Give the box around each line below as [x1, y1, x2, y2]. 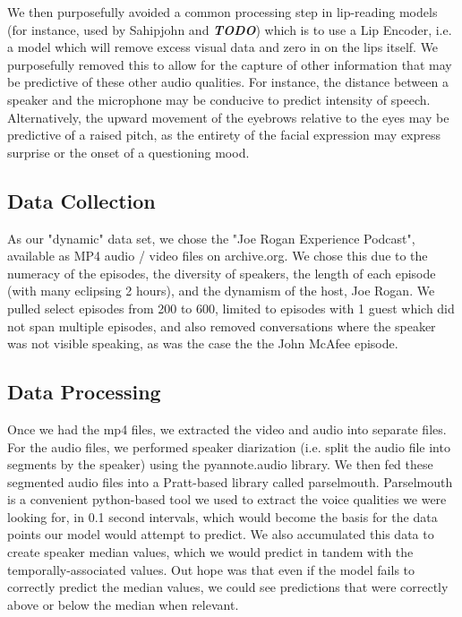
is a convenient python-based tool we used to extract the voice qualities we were [7, 490, 447, 509]
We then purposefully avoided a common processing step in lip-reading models [7, 3, 438, 21]
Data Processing [7, 378, 161, 406]
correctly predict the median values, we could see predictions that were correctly [7, 578, 449, 596]
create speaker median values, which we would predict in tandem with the [7, 543, 414, 561]
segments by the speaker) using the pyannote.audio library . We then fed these [7, 455, 433, 474]
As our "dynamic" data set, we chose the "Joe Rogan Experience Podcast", [7, 228, 415, 247]
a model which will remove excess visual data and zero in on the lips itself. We [7, 38, 439, 56]
